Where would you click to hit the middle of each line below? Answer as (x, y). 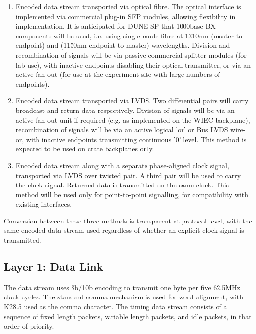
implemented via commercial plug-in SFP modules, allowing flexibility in (126, 16)
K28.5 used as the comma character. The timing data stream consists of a (116, 307)
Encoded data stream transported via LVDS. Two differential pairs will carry (132, 100)
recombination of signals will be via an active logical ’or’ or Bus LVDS (122, 130)
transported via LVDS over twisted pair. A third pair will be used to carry (128, 175)
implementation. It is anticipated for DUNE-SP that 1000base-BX (115, 26)
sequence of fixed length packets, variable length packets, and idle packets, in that (128, 316)
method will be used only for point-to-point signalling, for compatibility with (132, 194)
